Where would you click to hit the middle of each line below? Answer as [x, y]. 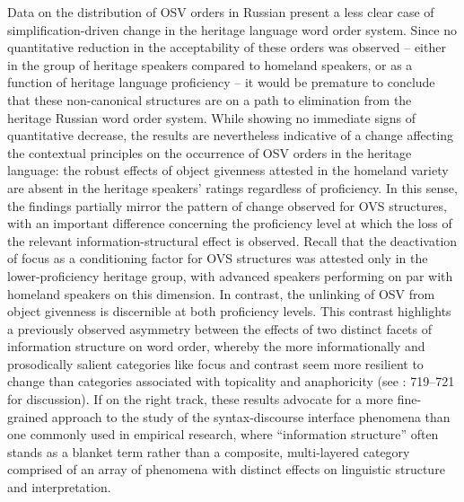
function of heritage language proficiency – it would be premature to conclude [221, 82]
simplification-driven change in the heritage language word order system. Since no [232, 29]
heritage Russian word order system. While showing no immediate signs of [212, 117]
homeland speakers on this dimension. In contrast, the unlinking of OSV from [221, 293]
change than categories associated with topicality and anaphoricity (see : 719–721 [231, 381]
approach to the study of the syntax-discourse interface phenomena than [251, 416]
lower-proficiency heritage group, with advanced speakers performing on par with [230, 275]
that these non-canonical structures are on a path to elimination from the [210, 99]
